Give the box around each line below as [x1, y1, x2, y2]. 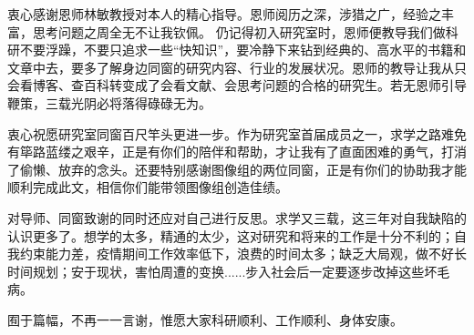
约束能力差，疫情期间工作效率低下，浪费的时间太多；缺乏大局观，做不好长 [19, 244, 467, 263]
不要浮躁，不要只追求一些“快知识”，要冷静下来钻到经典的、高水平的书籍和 [19, 40, 467, 59]
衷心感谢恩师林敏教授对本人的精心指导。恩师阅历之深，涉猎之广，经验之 [7, 5, 441, 23]
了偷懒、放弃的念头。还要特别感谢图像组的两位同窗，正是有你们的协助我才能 [7, 159, 467, 178]
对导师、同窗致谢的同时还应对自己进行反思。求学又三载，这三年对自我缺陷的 [7, 208, 467, 227]
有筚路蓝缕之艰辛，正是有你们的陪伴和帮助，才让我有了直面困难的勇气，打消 [7, 142, 467, 161]
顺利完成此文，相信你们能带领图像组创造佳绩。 [7, 178, 288, 197]
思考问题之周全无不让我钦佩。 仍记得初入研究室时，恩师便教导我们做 [32, 22, 446, 41]
